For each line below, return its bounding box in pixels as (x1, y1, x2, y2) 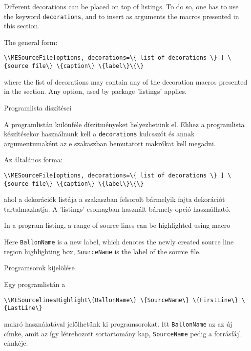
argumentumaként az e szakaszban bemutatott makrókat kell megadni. (4, 138, 216, 148)
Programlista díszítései (4, 102, 72, 112)
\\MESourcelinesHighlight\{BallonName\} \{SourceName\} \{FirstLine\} (4, 296, 238, 304)
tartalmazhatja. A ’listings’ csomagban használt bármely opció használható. (4, 203, 231, 214)
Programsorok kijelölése (4, 263, 75, 273)
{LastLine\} (4, 305, 42, 312)
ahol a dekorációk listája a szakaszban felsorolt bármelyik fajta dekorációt (4, 194, 225, 204)
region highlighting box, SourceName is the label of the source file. (4, 246, 201, 256)
